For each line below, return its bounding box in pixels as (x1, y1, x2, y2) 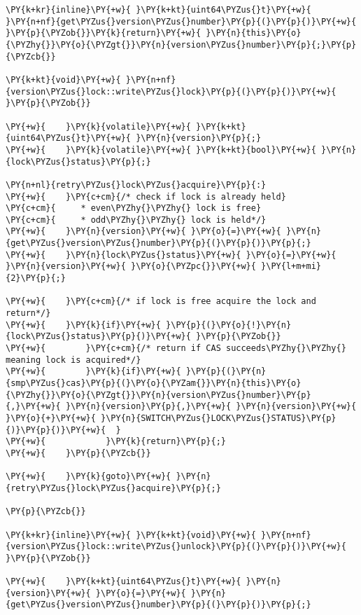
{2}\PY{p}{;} (6, 273, 66, 284)
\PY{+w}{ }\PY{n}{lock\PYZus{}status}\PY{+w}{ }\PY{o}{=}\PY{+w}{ (6, 249, 337, 260)
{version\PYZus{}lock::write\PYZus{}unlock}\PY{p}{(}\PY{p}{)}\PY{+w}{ (6, 541, 346, 552)
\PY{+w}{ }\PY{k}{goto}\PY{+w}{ (6, 471, 171, 482)
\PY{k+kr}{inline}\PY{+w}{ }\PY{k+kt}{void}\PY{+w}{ (6, 530, 256, 540)
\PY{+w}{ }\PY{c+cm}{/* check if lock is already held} (6, 191, 286, 202)
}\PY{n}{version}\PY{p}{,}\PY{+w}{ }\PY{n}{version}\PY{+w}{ (65, 401, 357, 412)
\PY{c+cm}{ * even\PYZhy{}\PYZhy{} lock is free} (6, 203, 262, 214)
